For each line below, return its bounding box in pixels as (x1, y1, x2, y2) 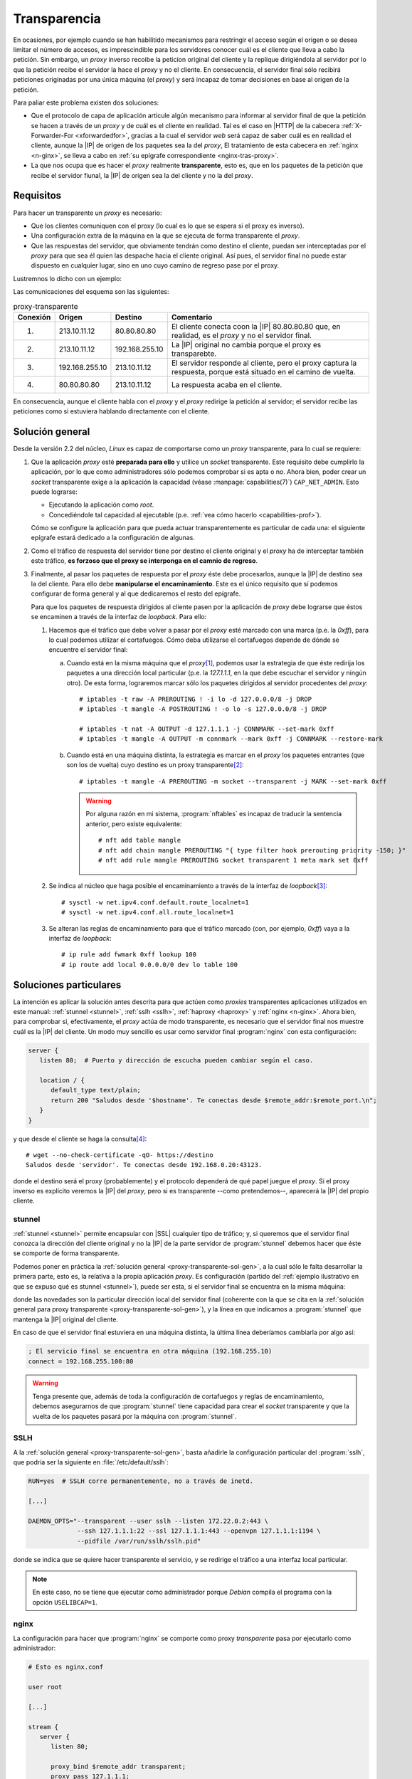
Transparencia (13, 11, 101, 26)
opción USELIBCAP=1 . (32, 1598, 97, 1606)
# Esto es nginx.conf (28, 1663, 104, 1672)
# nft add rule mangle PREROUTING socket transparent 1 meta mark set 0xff (98, 856, 369, 864)
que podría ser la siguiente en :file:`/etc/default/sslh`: (13, 1458, 169, 1467)
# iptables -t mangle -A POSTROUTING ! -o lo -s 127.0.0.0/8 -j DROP (79, 705, 327, 713)
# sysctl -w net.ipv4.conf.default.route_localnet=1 (61, 898, 249, 907)
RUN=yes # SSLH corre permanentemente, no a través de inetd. (28, 1477, 254, 1485)
